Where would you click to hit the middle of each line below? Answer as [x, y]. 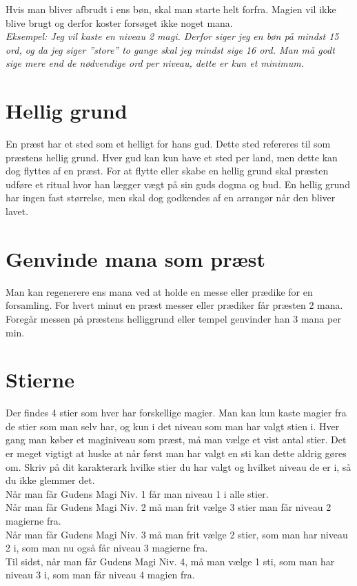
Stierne [40, 380]
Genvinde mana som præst [136, 258]
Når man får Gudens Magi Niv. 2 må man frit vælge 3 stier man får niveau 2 [169, 507]
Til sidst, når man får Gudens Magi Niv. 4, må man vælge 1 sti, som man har [170, 561]
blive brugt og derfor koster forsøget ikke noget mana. [119, 22]
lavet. [17, 211]
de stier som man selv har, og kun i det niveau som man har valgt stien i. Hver [173, 426]
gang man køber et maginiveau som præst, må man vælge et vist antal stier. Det [176, 439]
